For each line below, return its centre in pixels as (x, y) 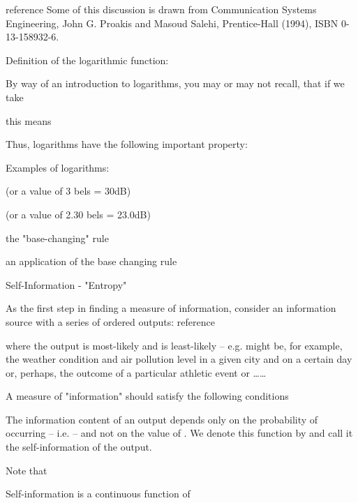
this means (29, 120)
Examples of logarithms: (58, 167)
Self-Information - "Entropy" (66, 284)
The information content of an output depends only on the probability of (162, 419)
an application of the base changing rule (91, 261)
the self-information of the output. (79, 447)
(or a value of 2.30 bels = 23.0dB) (78, 214)
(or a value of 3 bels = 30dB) (68, 191)
